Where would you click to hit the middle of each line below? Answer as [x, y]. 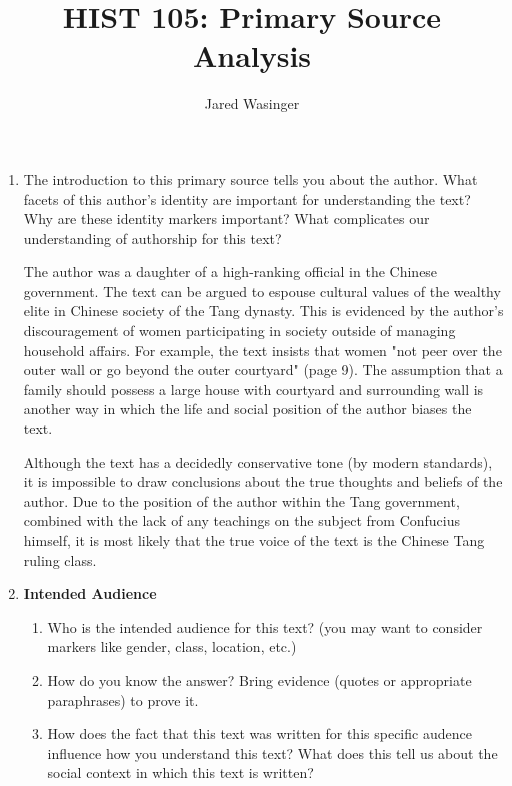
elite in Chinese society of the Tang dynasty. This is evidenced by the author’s [263, 310]
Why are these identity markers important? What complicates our [226, 218]
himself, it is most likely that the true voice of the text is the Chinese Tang [254, 540]
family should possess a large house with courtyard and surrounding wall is [253, 388]
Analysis [252, 55]
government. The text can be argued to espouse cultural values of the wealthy [262, 290]
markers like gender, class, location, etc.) [172, 646]
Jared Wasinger [252, 103]
